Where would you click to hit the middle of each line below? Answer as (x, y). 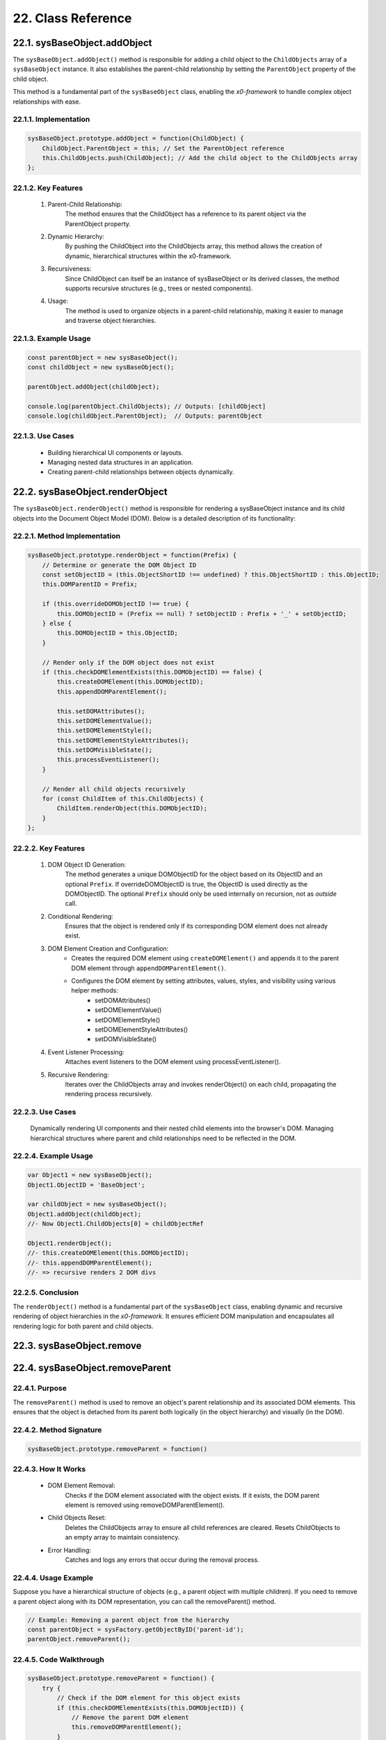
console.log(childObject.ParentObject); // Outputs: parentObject (145, 416)
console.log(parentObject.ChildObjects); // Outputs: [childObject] (147, 406)
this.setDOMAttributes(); (101, 711)
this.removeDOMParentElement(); (127, 1727)
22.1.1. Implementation (51, 120)
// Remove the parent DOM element (130, 1718)
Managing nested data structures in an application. (121, 462)
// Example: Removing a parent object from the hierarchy (128, 1620)
